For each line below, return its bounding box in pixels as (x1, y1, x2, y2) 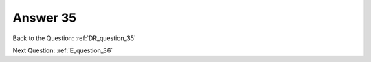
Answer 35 (12, 10, 77, 25)
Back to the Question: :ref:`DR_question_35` (12, 34, 137, 42)
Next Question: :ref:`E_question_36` (12, 46, 113, 55)
